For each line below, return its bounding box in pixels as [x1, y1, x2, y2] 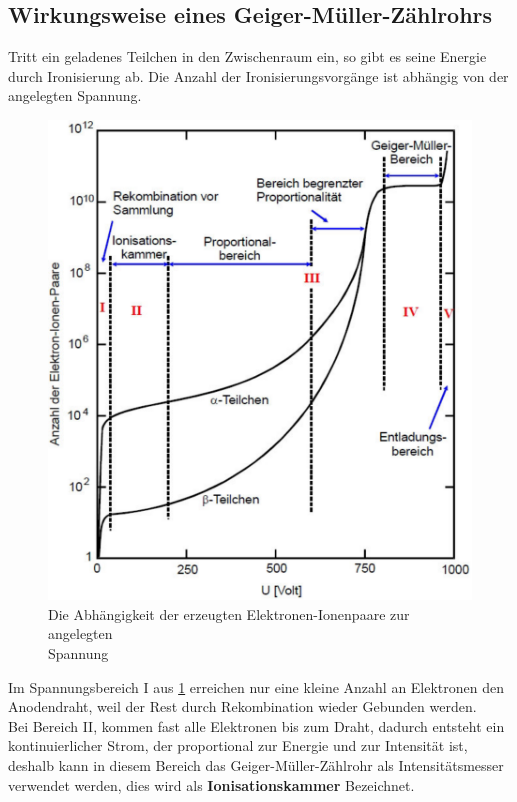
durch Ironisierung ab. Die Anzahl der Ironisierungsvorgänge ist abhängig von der [8, 65, 509, 86]
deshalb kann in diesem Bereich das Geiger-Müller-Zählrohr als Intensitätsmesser [8, 755, 504, 776]
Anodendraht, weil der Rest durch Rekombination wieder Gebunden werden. [8, 696, 477, 717]
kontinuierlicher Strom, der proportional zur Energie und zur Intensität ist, [8, 735, 468, 756]
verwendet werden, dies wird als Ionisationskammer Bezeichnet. [8, 774, 415, 795]
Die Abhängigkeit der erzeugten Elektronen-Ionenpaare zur [48, 603, 410, 624]
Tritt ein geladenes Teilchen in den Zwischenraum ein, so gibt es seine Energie [8, 46, 487, 67]
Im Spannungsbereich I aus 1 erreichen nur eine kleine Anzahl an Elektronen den [8, 676, 505, 697]
